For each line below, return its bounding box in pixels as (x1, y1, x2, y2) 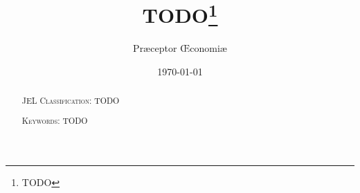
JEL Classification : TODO (21, 95, 120, 107)
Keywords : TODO (21, 114, 88, 126)
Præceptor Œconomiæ (133, 41, 227, 55)
